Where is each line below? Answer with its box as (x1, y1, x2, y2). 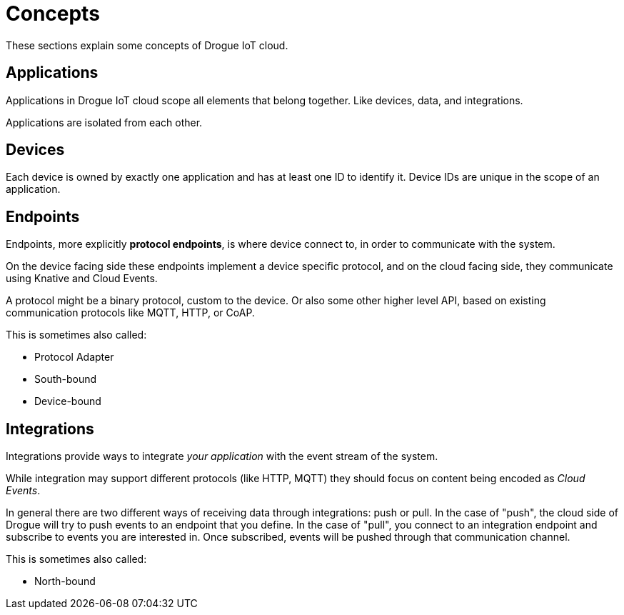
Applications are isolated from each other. (6, 116, 203, 129)
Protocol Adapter (34, 351, 114, 364)
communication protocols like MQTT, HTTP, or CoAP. (6, 306, 255, 319)
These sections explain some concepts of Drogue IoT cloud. (6, 39, 288, 51)
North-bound (34, 575, 96, 588)
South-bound (34, 373, 97, 386)
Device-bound (34, 395, 101, 408)
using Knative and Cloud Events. (6, 272, 158, 285)
